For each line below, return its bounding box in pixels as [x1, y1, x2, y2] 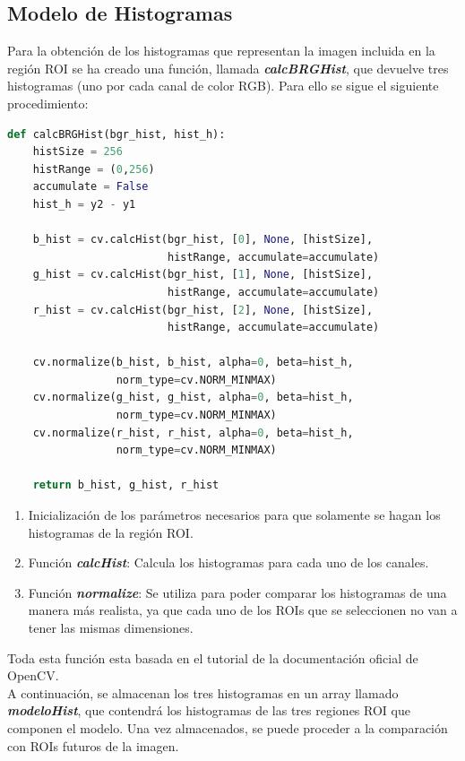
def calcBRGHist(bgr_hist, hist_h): [7, 127, 226, 141]
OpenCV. [7, 666, 59, 685]
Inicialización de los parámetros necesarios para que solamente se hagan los [28, 506, 441, 524]
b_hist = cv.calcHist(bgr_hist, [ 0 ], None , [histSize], [32, 233, 374, 246]
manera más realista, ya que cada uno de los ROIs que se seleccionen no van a [28, 601, 458, 619]
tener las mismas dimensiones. [28, 618, 194, 637]
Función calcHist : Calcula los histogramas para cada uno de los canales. [28, 553, 429, 572]
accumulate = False [32, 180, 149, 194]
